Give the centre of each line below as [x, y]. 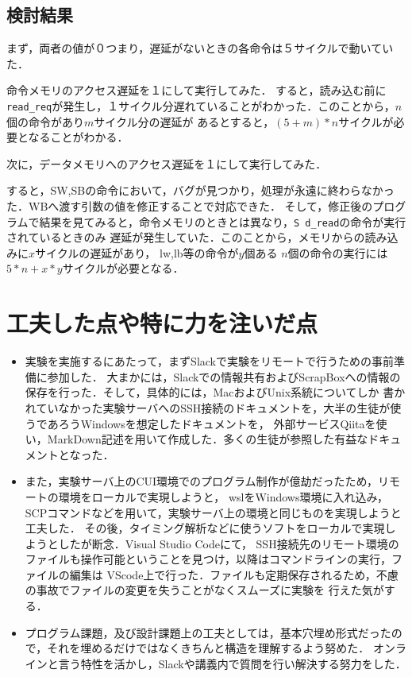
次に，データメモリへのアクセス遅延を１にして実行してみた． [167, 163]
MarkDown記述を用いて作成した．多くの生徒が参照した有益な [208, 439]
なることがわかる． [78, 137]
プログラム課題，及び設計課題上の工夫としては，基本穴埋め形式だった [208, 632]
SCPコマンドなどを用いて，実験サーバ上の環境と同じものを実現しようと [213, 512]
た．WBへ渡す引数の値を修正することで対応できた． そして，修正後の [190, 206]
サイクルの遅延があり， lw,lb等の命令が [137, 252]
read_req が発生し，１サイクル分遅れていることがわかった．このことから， [201, 105]
